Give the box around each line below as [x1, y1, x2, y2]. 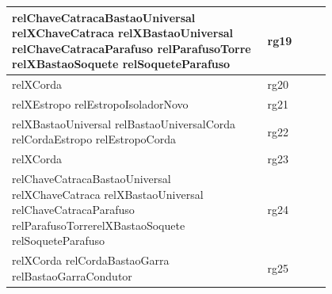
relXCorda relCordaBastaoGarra [12, 252, 170, 269]
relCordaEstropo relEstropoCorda [12, 131, 176, 147]
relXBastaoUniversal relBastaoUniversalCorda [12, 115, 236, 132]
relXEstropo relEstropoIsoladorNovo [12, 95, 189, 112]
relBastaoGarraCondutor [12, 267, 132, 284]
